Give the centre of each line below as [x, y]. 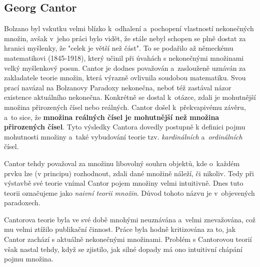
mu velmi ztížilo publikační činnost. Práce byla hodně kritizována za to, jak [120, 229]
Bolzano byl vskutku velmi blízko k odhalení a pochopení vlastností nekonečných [129, 28]
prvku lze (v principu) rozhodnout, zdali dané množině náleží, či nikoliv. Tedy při [129, 173]
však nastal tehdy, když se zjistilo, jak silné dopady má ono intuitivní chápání [123, 249]
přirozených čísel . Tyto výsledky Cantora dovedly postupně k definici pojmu [125, 127]
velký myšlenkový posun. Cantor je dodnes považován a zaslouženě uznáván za [125, 68]
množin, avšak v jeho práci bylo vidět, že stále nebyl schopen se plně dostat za [125, 38]
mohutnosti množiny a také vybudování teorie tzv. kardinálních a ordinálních [123, 136]
